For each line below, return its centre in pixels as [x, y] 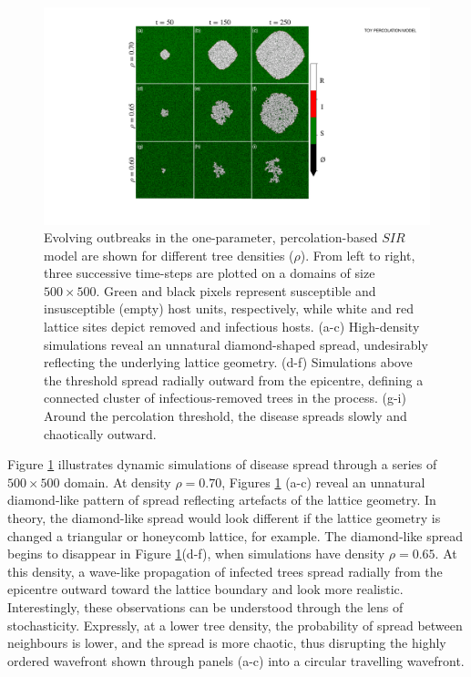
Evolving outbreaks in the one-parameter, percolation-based [211, 237]
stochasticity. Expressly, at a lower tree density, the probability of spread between [235, 625]
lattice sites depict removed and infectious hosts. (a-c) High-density [232, 327]
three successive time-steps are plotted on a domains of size [210, 273]
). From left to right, [358, 255]
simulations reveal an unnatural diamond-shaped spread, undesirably [236, 344]
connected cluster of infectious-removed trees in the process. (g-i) [225, 398]
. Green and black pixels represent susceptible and [236, 290]
